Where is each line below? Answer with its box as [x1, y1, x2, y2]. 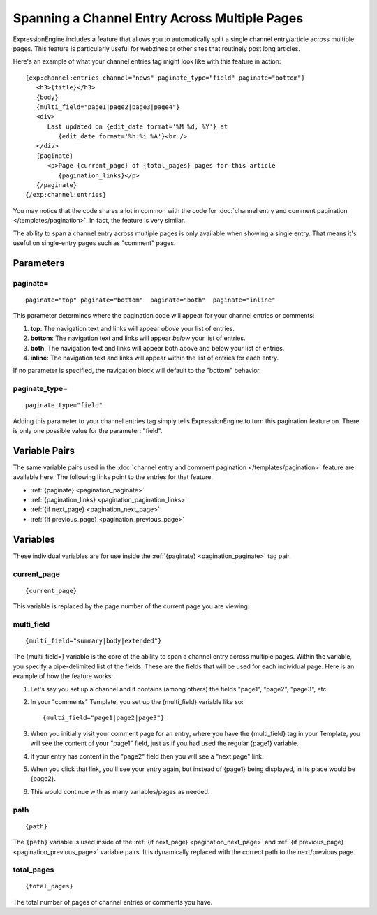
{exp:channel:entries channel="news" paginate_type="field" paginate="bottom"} [25, 73, 305, 82]
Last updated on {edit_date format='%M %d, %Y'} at [47, 122, 228, 131]
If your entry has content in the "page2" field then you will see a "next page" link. [30, 752, 265, 761]
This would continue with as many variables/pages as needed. [30, 787, 210, 796]
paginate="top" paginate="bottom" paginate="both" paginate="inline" [25, 295, 276, 304]
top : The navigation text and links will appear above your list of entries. [30, 324, 235, 332]
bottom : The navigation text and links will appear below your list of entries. [30, 334, 246, 342]
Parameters [13, 257, 65, 269]
